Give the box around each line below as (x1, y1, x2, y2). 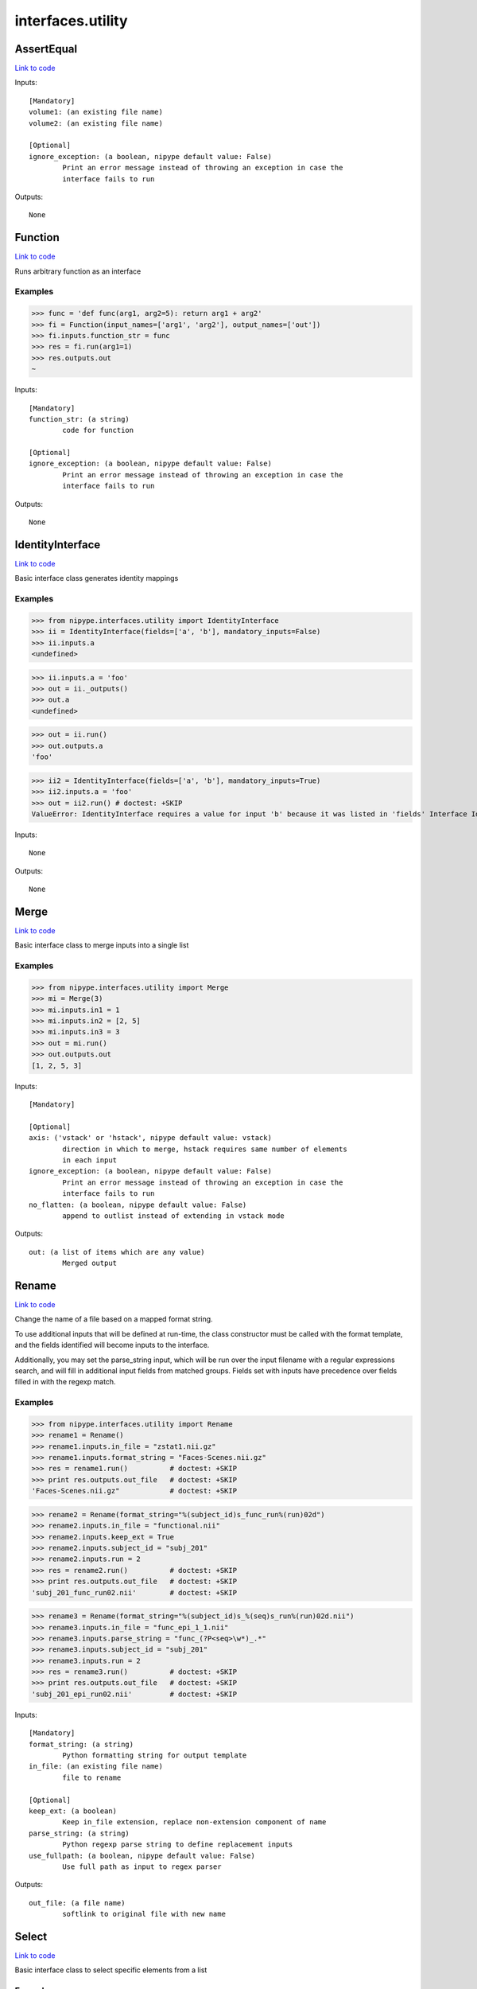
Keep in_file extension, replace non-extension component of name (62, 1818, 327, 1827)
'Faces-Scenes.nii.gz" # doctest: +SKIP (31, 1486, 238, 1496)
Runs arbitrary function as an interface (14, 267, 142, 276)
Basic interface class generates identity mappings (14, 574, 179, 583)
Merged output (62, 1259, 118, 1268)
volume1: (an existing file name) (29, 107, 163, 117)
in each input (62, 1155, 118, 1165)
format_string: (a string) (29, 1739, 134, 1749)
